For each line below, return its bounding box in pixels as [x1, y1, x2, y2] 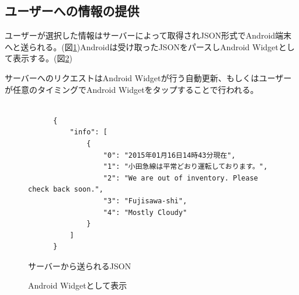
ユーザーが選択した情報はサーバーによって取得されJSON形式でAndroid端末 [5, 29, 292, 41]
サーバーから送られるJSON [28, 259, 131, 272]
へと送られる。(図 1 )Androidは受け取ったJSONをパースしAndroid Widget [5, 40, 279, 53]
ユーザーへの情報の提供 [5, 2, 140, 20]
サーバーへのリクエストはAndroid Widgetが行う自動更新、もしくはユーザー [5, 71, 292, 84]
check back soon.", [28, 185, 103, 194]
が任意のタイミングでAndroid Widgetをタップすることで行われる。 [5, 83, 259, 95]
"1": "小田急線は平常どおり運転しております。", [103, 162, 268, 171]
